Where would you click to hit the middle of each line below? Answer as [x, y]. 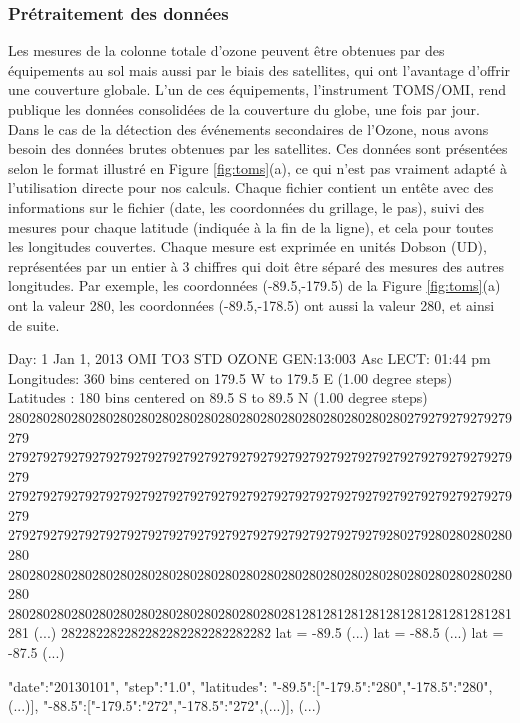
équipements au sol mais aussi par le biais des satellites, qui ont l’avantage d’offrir [259, 69]
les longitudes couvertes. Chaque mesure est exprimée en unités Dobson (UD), [247, 246]
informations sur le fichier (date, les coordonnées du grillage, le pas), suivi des [246, 206]
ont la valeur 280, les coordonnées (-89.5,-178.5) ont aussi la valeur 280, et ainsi [251, 304]
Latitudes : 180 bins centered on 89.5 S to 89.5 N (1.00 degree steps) [218, 397]
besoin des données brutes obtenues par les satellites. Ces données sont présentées [258, 148]
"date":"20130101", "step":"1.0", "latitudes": [138, 685]
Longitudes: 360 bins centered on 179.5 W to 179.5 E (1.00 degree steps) [230, 377]
